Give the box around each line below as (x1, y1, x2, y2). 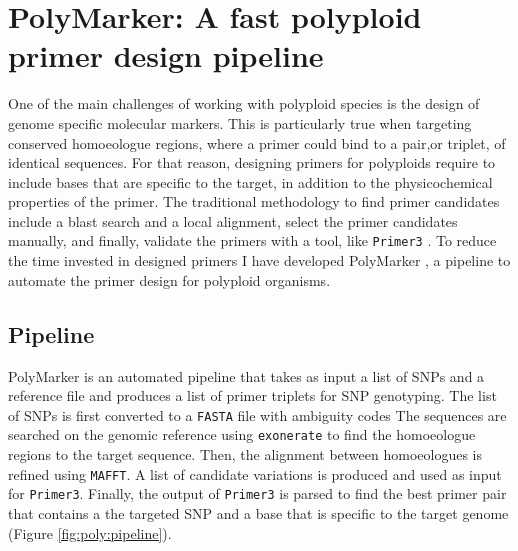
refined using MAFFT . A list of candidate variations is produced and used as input (8, 463, 502, 484)
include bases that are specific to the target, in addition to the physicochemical (8, 171, 493, 192)
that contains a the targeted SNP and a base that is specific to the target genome (8, 502, 509, 523)
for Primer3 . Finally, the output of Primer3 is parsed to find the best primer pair (8, 483, 507, 504)
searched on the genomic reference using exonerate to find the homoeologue (8, 424, 476, 445)
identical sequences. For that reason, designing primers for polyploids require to (8, 152, 496, 173)
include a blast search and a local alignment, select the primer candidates (8, 210, 458, 231)
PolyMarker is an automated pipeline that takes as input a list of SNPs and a (8, 365, 485, 386)
